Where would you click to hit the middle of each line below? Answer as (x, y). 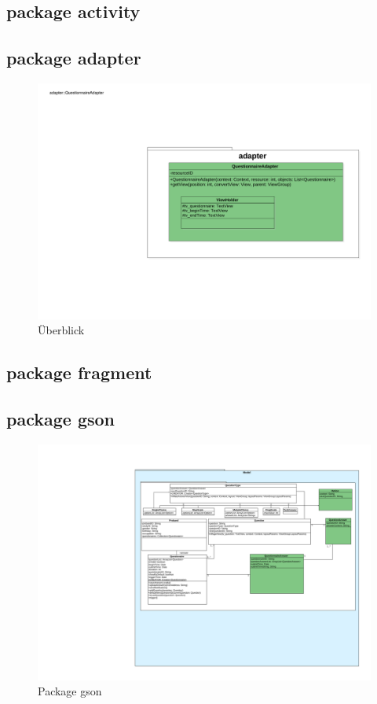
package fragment (79, 372)
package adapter (74, 58)
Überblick (61, 330)
